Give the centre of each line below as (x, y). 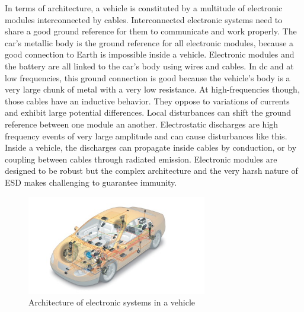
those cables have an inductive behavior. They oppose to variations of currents (147, 101)
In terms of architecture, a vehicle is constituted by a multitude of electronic (144, 8)
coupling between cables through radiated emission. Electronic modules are (141, 159)
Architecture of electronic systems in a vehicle (112, 302)
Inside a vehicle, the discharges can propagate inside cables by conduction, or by (151, 147)
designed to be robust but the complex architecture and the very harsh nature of (151, 171)
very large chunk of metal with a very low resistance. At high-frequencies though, (152, 89)
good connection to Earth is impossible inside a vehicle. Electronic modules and (150, 54)
